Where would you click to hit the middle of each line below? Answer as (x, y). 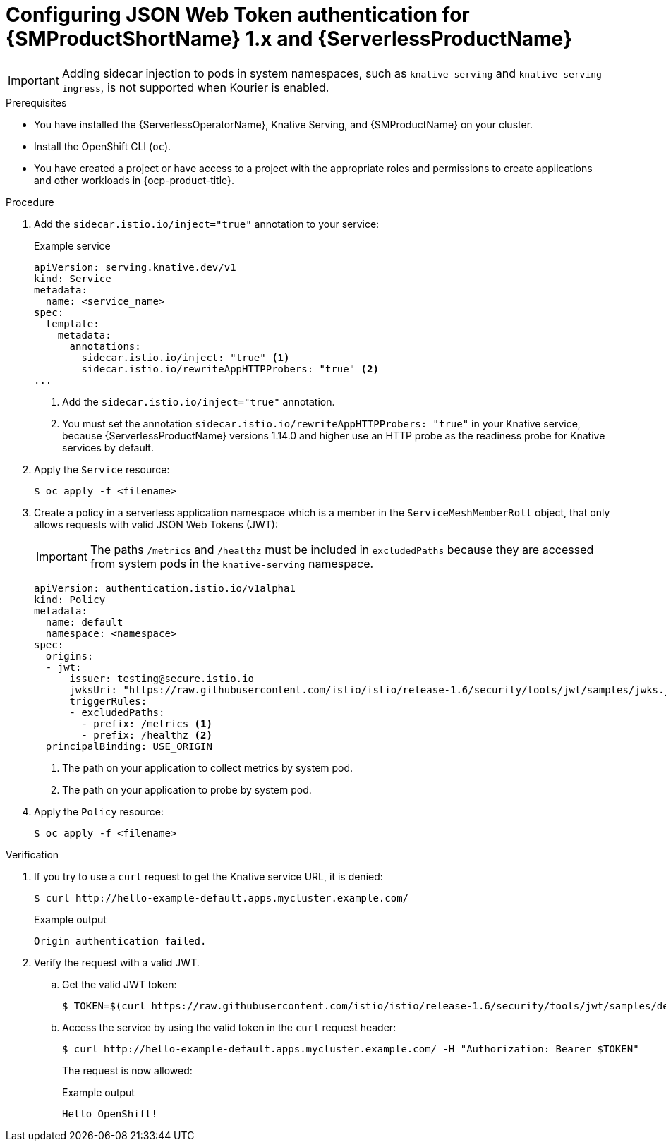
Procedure (30, 202)
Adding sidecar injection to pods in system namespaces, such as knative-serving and (289, 73)
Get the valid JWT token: (120, 984)
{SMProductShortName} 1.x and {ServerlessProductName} (289, 39)
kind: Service (73, 278)
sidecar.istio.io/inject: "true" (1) (186, 357)
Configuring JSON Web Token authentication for (238, 15)
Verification (32, 854)
